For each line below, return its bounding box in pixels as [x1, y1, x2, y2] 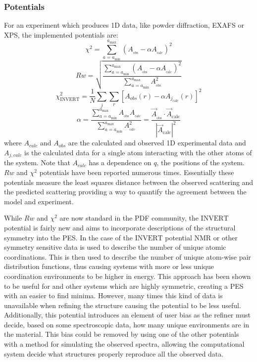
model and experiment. [4, 196, 74, 206]
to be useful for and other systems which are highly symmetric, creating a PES [4, 280, 244, 291]
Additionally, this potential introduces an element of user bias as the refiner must [4, 310, 251, 320]
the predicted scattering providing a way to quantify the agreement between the [4, 186, 247, 197]
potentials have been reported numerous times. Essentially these [39, 167, 234, 177]
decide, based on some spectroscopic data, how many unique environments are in [4, 319, 250, 329]
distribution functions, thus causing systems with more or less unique [4, 261, 214, 271]
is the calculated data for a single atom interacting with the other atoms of [24, 147, 252, 157]
